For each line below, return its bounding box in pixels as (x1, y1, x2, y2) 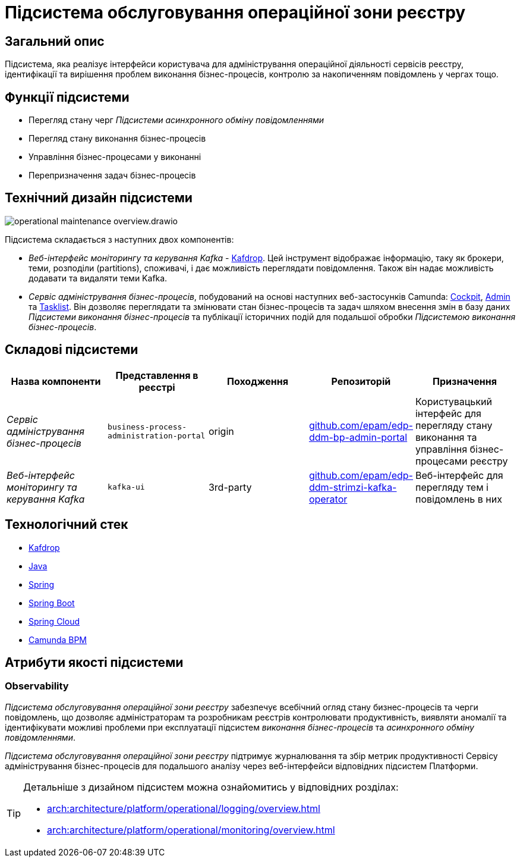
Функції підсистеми (5, 89, 130, 105)
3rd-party (208, 481, 252, 493)
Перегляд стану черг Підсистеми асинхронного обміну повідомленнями (29, 115, 324, 126)
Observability (5, 680, 69, 692)
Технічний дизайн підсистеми (5, 190, 193, 206)
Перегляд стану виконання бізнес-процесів (29, 133, 206, 144)
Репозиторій (331, 375, 391, 387)
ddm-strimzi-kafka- (308, 481, 397, 493)
